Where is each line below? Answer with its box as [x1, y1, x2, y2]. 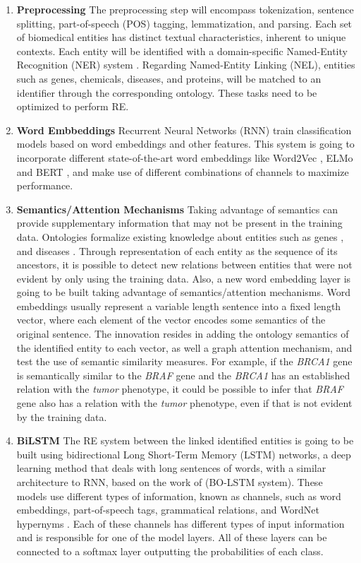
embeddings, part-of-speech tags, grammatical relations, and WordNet [16, 502, 319, 517]
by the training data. [16, 409, 107, 424]
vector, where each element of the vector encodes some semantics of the [16, 312, 326, 327]
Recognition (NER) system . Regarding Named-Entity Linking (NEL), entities [16, 57, 355, 72]
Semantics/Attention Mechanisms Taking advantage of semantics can [16, 201, 338, 216]
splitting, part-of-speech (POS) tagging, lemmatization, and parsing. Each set [16, 16, 353, 30]
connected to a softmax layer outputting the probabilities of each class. [16, 543, 324, 558]
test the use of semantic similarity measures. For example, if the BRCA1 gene [16, 354, 353, 369]
